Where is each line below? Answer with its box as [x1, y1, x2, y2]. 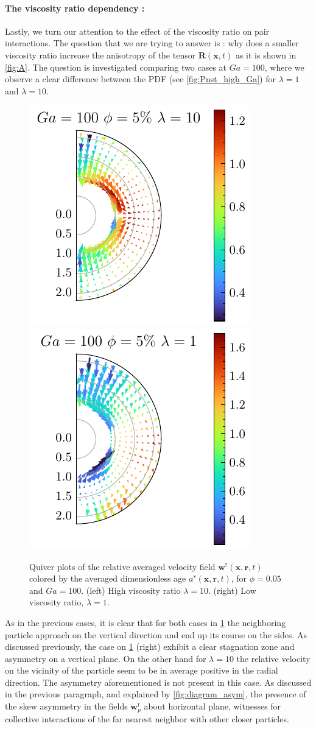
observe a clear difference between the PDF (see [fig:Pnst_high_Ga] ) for [5, 72, 276, 85]
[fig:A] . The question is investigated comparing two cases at [5, 60, 227, 73]
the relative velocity [236, 652, 311, 664]
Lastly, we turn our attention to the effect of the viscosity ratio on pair [5, 24, 270, 37]
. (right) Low [208, 583, 256, 596]
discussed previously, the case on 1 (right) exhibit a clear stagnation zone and [5, 640, 295, 653]
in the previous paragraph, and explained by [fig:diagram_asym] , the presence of [5, 688, 306, 700]
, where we [264, 60, 304, 73]
